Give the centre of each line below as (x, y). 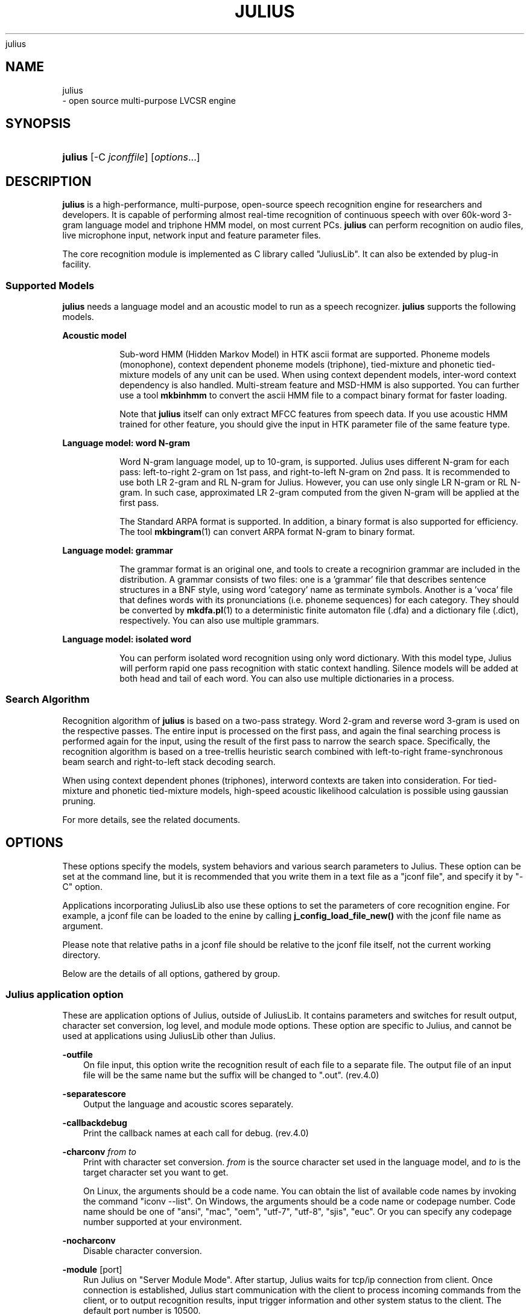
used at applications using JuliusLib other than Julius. (169, 1036)
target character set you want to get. (156, 1173)
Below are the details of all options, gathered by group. (171, 973)
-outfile (78, 1055)
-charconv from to (99, 1152)
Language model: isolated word (127, 639)
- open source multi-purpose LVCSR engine (149, 100)
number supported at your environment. (163, 1222)
